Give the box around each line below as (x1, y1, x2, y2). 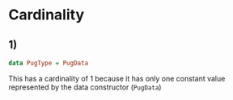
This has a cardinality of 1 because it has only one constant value (8, 73, 226, 83)
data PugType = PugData (8, 59, 89, 67)
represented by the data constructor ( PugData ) (8, 82, 162, 92)
